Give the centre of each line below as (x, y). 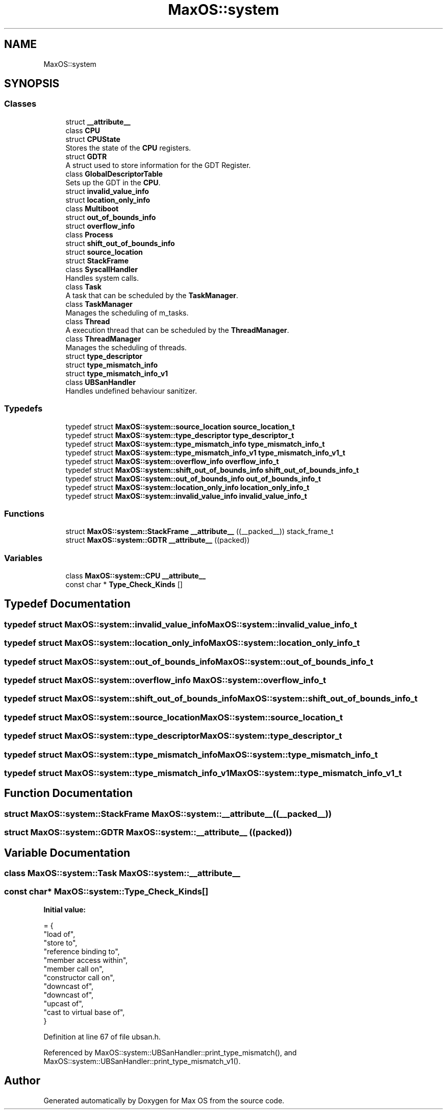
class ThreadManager (103, 339)
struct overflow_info (100, 226)
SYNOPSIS (32, 84)
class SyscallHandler (102, 269)
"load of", (59, 934)
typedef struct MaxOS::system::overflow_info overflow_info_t (172, 461)
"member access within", (86, 960)
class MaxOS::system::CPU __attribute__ (135, 576)
